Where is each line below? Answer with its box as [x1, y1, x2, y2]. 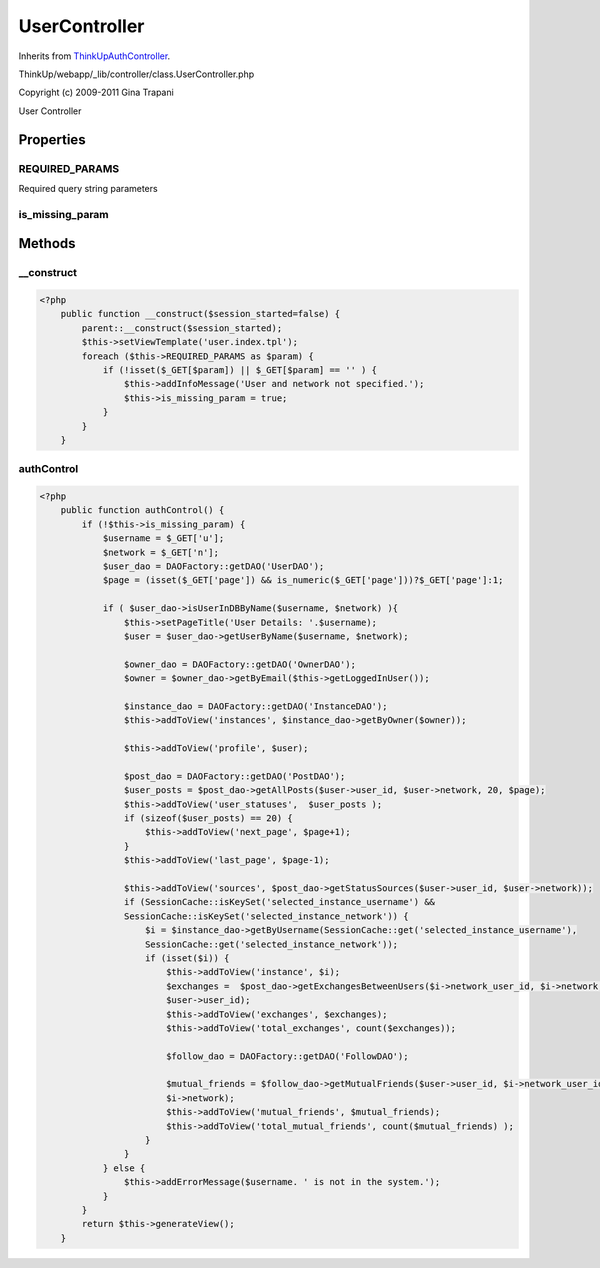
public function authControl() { [60, 505, 225, 516]
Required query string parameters [18, 182, 159, 194]
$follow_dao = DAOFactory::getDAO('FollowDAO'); [165, 1050, 409, 1062]
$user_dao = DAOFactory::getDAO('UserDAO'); [102, 561, 325, 572]
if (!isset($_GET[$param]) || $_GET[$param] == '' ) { [102, 364, 378, 375]
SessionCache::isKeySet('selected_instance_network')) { [123, 910, 409, 922]
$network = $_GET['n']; [102, 546, 220, 558]
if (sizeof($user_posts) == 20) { [123, 813, 294, 824]
